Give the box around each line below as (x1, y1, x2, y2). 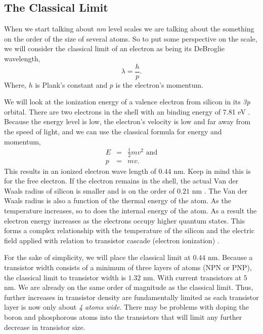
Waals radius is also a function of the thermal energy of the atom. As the (4, 195, 231, 206)
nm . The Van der (192, 185, 248, 196)
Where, (4, 79, 26, 90)
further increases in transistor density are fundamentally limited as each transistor (4, 291, 259, 302)
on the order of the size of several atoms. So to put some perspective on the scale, (4, 33, 257, 44)
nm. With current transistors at (143, 272, 242, 282)
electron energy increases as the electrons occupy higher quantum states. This (4, 215, 245, 226)
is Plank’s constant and (35, 79, 108, 90)
